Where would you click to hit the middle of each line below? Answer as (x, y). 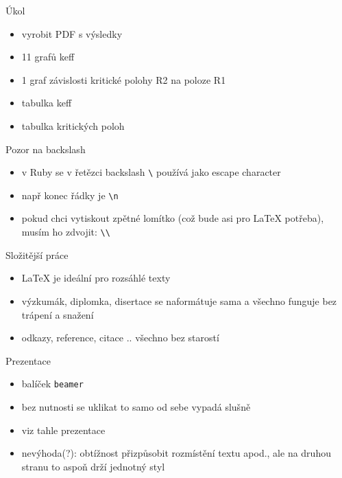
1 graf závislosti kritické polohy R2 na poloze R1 (124, 79)
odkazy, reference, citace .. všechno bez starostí (120, 338)
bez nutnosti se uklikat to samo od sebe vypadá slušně (136, 406)
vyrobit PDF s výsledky (72, 33)
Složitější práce (37, 254)
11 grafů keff (48, 57)
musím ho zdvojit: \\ (66, 232)
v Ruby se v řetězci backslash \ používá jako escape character (151, 172)
